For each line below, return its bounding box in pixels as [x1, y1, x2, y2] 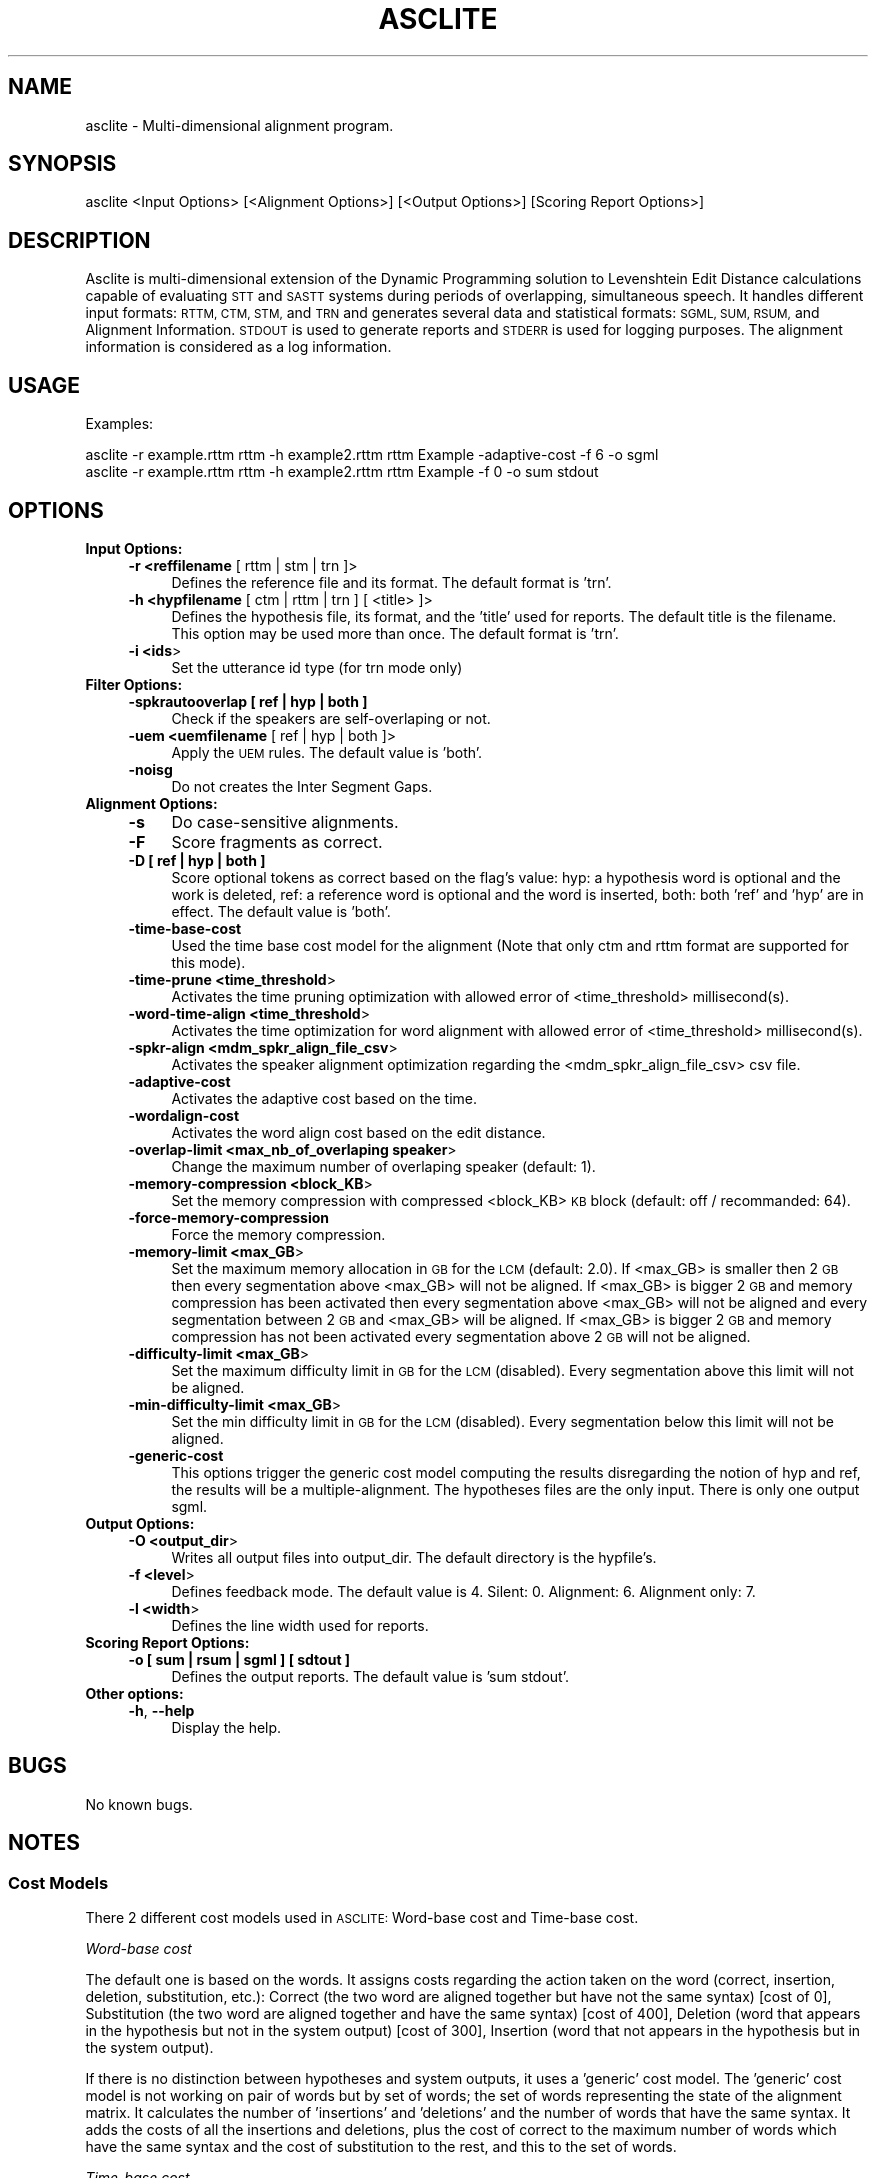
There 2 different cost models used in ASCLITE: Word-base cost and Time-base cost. [85, 1909, 639, 1927]
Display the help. [171, 1718, 282, 1736]
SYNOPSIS [8, 151, 117, 177]
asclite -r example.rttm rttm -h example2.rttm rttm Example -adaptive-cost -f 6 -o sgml [85, 446, 659, 464]
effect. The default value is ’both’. [171, 902, 391, 920]
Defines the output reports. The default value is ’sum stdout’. [171, 1667, 569, 1685]
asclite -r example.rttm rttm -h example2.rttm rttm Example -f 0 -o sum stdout [85, 463, 599, 481]
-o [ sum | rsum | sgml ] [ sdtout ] [128, 1650, 351, 1668]
